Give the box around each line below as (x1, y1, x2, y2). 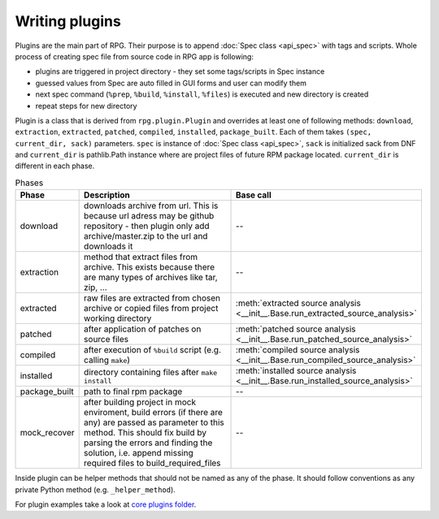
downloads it (84, 240, 133, 252)
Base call (236, 189, 272, 201)
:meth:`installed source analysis (236, 365, 357, 377)
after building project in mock (84, 396, 197, 408)
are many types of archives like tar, (84, 272, 219, 283)
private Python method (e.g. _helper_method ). (15, 484, 176, 495)
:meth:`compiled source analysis (236, 344, 360, 356)
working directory (84, 313, 152, 324)
